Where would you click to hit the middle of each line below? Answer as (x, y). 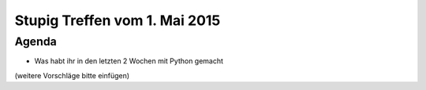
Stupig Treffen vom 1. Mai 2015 (118, 20)
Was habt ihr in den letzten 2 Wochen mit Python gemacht (129, 61)
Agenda (35, 41)
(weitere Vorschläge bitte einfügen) (72, 75)
